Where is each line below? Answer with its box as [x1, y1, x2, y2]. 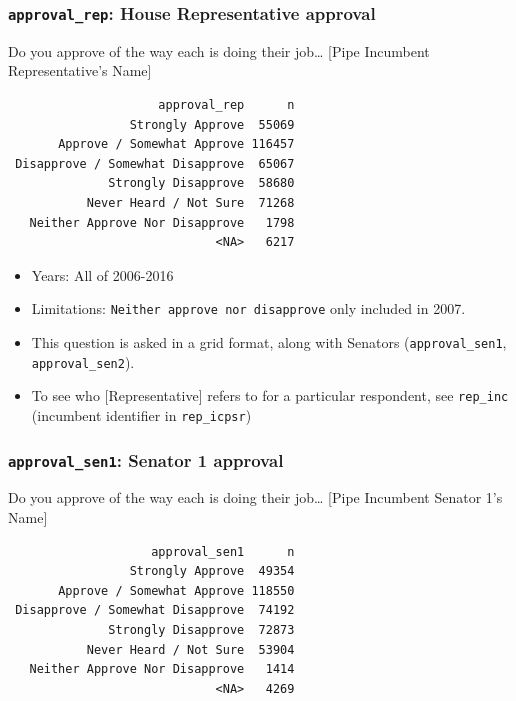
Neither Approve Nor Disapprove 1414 [29, 662, 295, 677]
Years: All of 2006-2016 [31, 264, 174, 285]
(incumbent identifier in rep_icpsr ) [31, 404, 252, 425]
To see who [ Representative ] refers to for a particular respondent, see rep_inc [31, 385, 509, 406]
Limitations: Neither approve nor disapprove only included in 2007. [31, 298, 466, 319]
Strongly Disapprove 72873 [108, 622, 295, 637]
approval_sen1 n [151, 544, 295, 559]
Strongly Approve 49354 [129, 564, 295, 579]
